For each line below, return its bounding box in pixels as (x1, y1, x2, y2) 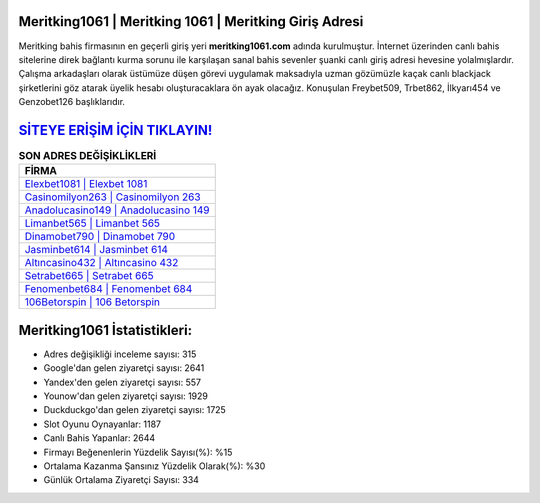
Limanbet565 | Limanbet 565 (24, 216, 160, 230)
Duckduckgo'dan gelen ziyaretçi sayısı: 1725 (43, 404, 227, 416)
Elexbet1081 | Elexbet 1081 (24, 177, 148, 191)
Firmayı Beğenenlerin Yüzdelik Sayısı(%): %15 (43, 446, 233, 458)
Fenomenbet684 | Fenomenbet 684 (24, 282, 193, 296)
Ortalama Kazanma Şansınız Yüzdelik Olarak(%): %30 (43, 460, 266, 472)
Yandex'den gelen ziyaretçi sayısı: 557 (43, 376, 202, 388)
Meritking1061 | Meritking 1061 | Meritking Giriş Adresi (18, 13, 364, 30)
